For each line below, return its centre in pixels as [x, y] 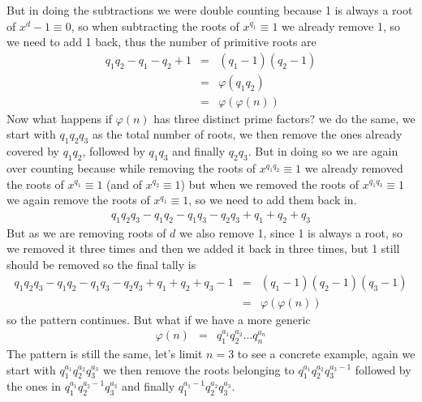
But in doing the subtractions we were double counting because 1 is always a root [210, 10]
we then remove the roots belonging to [198, 369]
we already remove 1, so [341, 26]
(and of [125, 184]
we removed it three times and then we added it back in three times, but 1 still [203, 248]
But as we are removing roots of [86, 232]
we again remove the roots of [78, 200]
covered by [33, 151]
